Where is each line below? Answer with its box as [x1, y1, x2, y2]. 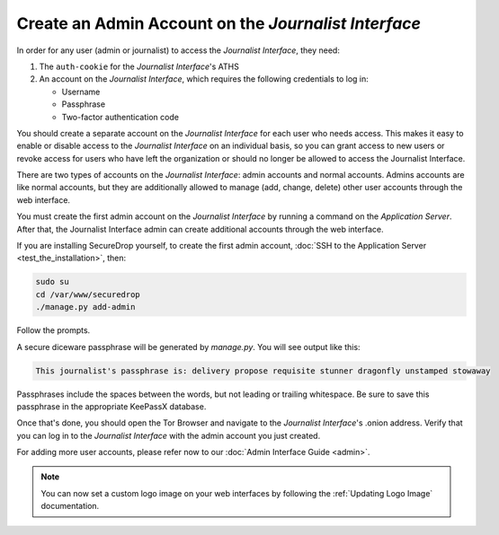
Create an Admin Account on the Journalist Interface [16, 13, 422, 33]
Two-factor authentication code [61, 111, 180, 122]
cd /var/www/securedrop [35, 289, 141, 300]
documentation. [40, 501, 100, 512]
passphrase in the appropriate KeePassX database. [16, 400, 207, 412]
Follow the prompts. [16, 325, 91, 336]
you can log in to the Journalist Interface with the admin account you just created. [16, 430, 321, 441]
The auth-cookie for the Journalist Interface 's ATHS [39, 61, 240, 72]
